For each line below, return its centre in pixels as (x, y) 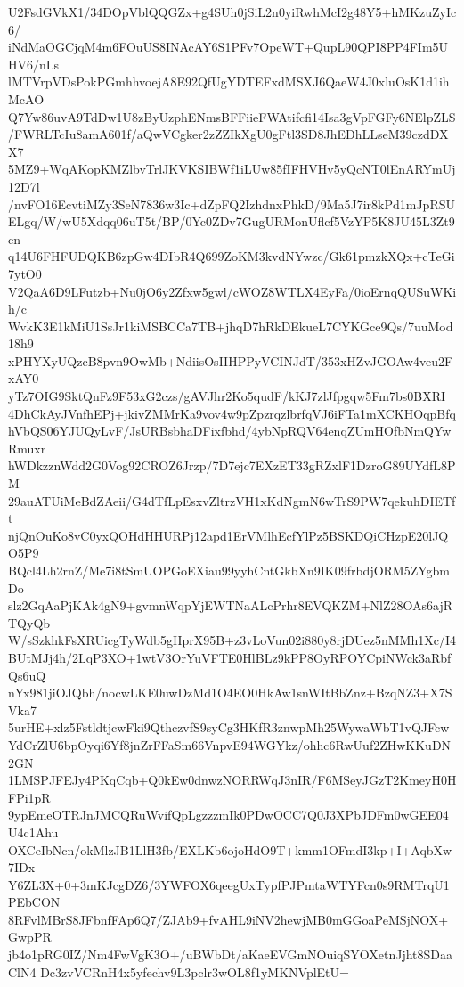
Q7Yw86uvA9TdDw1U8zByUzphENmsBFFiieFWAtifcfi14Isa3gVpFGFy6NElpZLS (232, 116)
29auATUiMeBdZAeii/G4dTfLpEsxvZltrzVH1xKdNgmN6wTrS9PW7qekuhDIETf (232, 500)
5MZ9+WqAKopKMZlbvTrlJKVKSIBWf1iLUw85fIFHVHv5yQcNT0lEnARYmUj (232, 169)
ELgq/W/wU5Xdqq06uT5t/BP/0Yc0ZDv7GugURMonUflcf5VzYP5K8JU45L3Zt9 (232, 221)
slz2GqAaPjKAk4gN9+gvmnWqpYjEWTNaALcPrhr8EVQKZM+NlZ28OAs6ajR (230, 605)
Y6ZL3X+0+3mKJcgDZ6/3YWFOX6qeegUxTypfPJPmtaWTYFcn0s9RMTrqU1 (229, 884)
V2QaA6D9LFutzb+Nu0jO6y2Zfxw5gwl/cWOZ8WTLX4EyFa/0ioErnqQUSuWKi (232, 291)
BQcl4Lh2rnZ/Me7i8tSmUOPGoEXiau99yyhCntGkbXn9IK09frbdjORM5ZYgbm (229, 570)
